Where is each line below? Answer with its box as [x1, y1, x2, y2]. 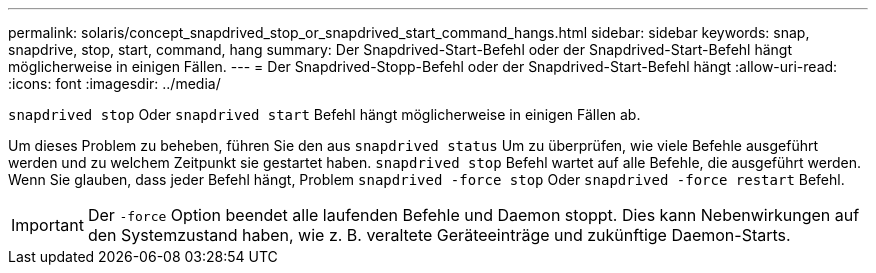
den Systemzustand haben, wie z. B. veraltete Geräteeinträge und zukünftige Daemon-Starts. [87, 225, 791, 245]
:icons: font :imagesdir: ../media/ [8, 75, 221, 92]
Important [11, 215, 84, 235]
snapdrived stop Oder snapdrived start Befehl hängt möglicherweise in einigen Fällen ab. [8, 106, 641, 123]
